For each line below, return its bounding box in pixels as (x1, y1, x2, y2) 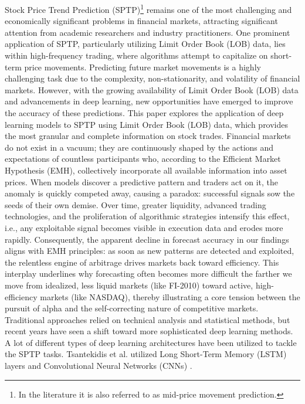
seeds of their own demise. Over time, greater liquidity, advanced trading (5, 198, 266, 211)
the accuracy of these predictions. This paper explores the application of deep (5, 107, 284, 118)
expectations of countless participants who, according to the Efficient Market (5, 152, 281, 165)
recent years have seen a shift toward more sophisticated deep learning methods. (5, 325, 293, 337)
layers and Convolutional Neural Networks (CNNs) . (5, 359, 192, 372)
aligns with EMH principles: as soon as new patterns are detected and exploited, (5, 245, 294, 257)
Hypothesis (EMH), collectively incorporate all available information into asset (5, 164, 287, 176)
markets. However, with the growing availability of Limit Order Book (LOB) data (5, 83, 299, 96)
